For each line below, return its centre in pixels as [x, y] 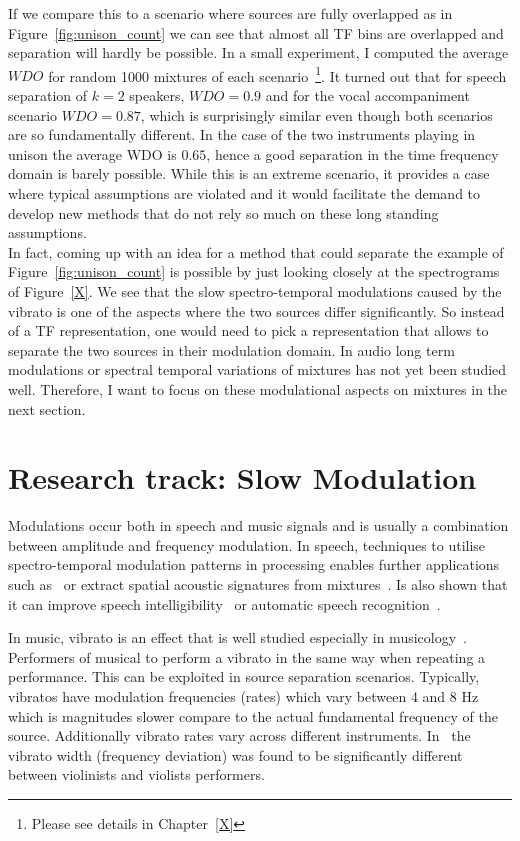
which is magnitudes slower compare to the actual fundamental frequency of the [253, 715]
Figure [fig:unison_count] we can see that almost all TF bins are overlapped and [256, 32]
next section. [47, 408]
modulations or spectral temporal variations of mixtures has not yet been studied [257, 369]
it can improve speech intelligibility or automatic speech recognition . [224, 603]
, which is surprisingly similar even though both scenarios [316, 114]
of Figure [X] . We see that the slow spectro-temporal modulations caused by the [255, 290]
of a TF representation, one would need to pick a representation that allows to [248, 330]
